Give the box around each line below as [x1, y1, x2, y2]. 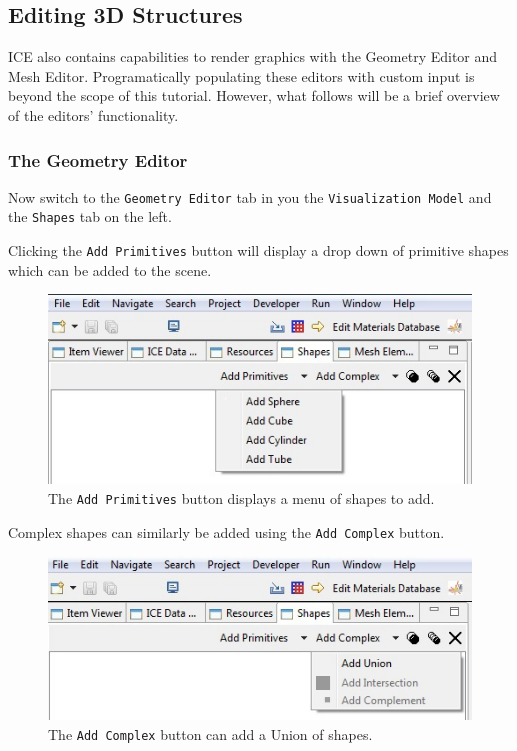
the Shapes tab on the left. [8, 206, 172, 227]
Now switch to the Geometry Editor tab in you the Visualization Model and [8, 186, 492, 207]
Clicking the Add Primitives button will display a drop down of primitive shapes [8, 240, 509, 261]
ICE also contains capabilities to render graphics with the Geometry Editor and [8, 46, 498, 67]
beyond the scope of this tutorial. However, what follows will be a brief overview [8, 85, 500, 106]
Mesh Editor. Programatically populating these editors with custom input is [8, 65, 475, 86]
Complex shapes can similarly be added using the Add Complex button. [8, 521, 445, 542]
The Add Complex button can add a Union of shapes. [48, 723, 373, 744]
